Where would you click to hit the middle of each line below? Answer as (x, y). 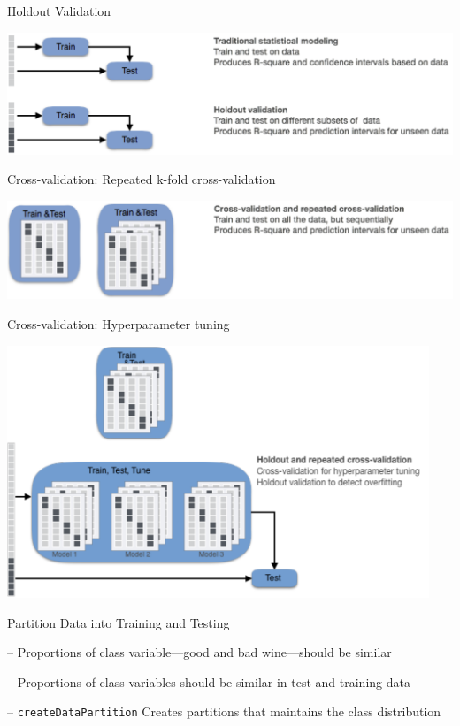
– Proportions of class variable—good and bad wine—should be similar (199, 652)
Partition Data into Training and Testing (119, 622)
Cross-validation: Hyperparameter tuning (119, 323)
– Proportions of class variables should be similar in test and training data (209, 681)
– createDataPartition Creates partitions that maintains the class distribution (224, 711)
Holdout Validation (59, 11)
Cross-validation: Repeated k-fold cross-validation (142, 179)
